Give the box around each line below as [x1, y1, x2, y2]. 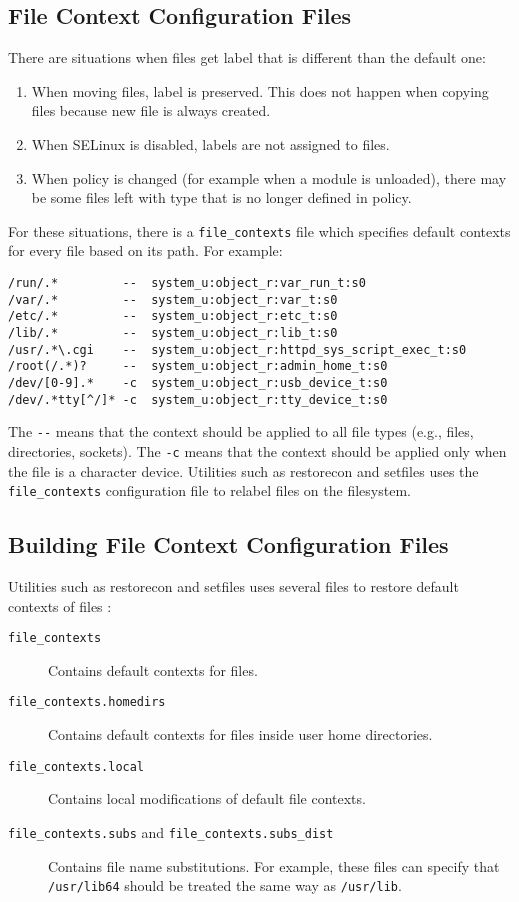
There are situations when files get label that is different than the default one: [8, 47, 486, 68]
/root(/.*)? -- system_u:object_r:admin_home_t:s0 [8, 359, 388, 374]
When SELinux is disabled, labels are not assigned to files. [31, 133, 390, 154]
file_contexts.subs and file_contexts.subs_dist [8, 821, 334, 842]
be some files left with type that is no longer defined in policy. [31, 187, 412, 208]
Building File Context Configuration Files [8, 529, 449, 560]
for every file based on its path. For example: [8, 240, 283, 261]
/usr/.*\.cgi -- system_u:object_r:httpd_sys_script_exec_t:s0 [8, 342, 467, 357]
